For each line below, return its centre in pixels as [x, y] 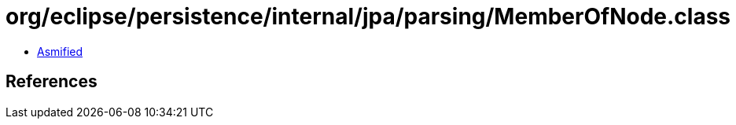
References [52, 82]
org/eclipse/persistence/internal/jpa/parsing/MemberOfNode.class [368, 17]
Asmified [60, 51]
